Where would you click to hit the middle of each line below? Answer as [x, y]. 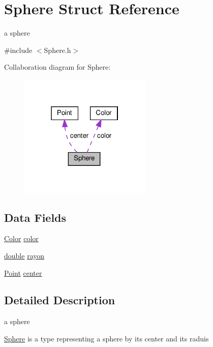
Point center [23, 272]
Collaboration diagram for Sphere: [57, 67]
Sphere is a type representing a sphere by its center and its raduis [106, 338]
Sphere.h [57, 50]
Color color [21, 238]
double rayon [24, 255]
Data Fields [35, 217]
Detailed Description [60, 300]
